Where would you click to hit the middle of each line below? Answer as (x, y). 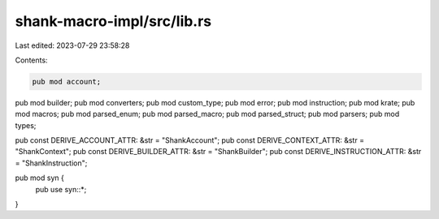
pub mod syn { (39, 178)
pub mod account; (67, 82)
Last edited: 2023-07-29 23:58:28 (72, 45)
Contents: (31, 60)
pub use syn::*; (61, 189)
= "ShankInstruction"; (51, 163)
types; (26, 125)
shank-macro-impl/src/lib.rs (113, 21)
